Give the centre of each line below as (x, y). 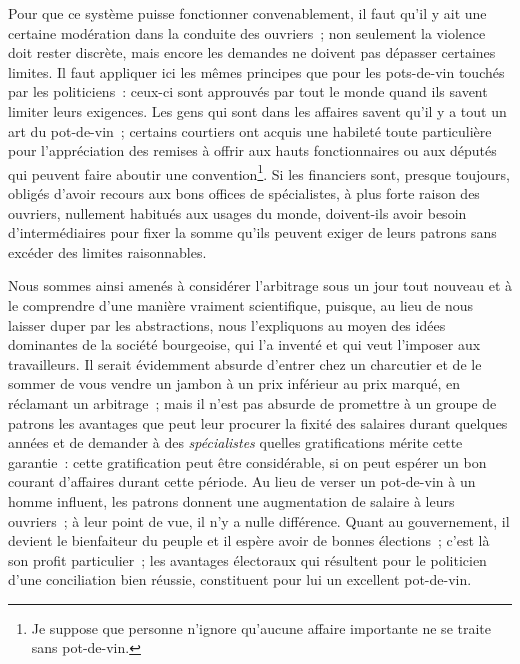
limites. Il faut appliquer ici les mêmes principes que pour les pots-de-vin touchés (256, 71)
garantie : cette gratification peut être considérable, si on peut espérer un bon (247, 461)
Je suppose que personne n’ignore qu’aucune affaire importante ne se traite (261, 627)
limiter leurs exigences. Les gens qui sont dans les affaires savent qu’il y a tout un (257, 110)
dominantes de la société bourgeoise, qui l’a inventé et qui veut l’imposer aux (244, 344)
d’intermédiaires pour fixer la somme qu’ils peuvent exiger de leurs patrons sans (252, 232)
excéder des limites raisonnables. (107, 251)
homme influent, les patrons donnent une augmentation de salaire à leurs (231, 500)
